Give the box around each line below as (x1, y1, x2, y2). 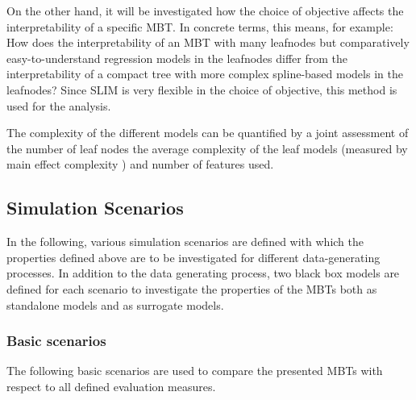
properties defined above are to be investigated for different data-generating (6, 248, 381, 265)
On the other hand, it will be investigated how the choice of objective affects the (6, 2, 404, 19)
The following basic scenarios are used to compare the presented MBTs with (6, 362, 383, 379)
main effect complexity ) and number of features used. (6, 156, 274, 173)
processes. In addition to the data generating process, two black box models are (6, 265, 400, 281)
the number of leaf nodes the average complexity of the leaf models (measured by (6, 140, 408, 156)
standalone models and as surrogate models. (6, 296, 224, 313)
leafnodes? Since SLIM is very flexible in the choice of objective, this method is (6, 81, 397, 98)
